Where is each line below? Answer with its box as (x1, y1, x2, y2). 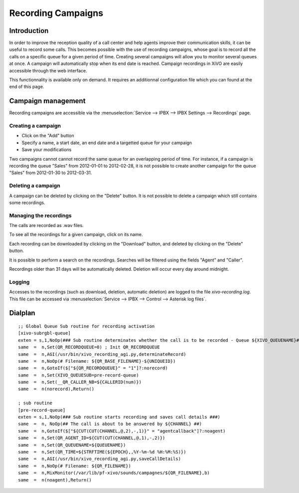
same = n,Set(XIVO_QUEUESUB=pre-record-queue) (18, 372, 139, 378)
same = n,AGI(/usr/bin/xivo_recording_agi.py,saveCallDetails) (18, 456, 181, 462)
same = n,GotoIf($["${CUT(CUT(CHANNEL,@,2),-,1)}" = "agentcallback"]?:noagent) (18, 428, 226, 434)
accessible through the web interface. (9, 67, 87, 73)
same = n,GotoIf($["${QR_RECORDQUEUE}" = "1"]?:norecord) (18, 365, 168, 371)
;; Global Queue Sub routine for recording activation (18, 323, 155, 329)
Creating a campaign (9, 122, 61, 129)
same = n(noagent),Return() (18, 477, 92, 483)
